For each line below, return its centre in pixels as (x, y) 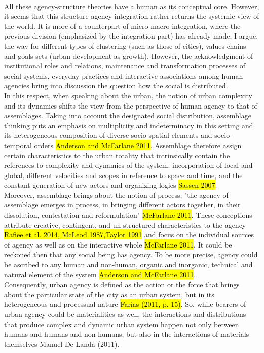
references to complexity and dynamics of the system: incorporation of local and (128, 165)
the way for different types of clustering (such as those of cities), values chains (125, 45)
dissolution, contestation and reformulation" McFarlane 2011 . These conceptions (128, 215)
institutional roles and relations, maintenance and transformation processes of (125, 66)
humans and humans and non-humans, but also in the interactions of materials (127, 334)
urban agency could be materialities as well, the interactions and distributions (125, 314)
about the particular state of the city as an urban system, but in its (109, 294)
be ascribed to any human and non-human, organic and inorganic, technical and (128, 264)
